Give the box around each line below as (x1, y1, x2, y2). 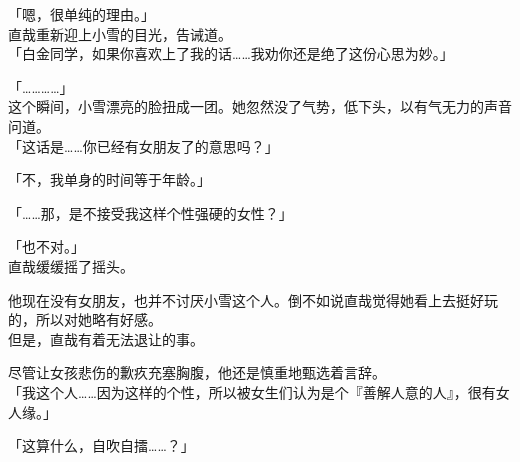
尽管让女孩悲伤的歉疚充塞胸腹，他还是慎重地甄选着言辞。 (8, 362, 386, 383)
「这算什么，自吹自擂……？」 (8, 435, 195, 456)
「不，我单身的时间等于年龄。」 (8, 169, 211, 190)
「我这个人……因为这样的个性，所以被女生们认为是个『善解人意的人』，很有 (8, 381, 496, 402)
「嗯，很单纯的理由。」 (8, 4, 155, 24)
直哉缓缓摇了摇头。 (8, 255, 134, 276)
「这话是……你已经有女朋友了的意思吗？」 (8, 135, 279, 156)
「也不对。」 (8, 236, 85, 257)
